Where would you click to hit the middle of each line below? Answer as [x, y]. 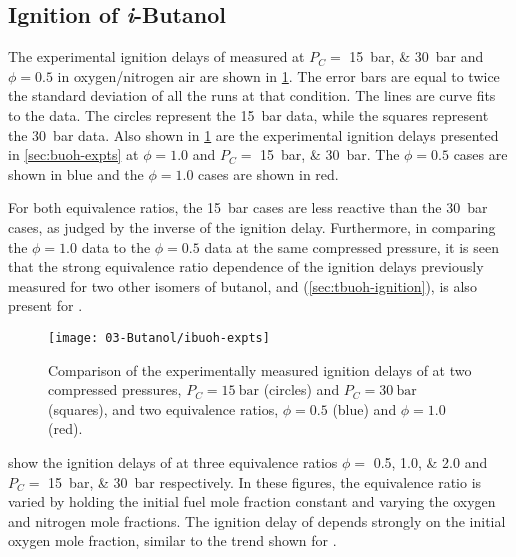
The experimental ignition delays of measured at [156, 56]
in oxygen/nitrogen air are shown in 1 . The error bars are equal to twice [278, 75]
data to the [116, 246]
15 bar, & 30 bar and [416, 56]
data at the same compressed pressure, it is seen [351, 246]
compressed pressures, [115, 389]
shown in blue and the [76, 173]
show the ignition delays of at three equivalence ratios [173, 461]
